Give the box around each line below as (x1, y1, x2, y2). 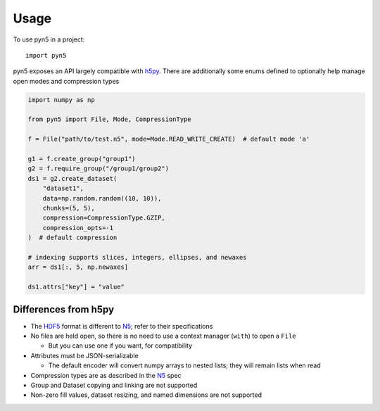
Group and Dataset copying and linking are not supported (30, 381, 198, 389)
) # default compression (27, 234, 118, 242)
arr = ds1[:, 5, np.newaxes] (27, 263, 129, 271)
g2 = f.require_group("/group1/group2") (27, 165, 169, 172)
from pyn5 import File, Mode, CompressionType (27, 115, 191, 123)
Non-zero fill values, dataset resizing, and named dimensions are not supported (30, 391, 262, 399)
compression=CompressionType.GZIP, (42, 214, 165, 222)
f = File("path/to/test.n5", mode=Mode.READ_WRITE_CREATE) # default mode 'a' (27, 135, 310, 144)
